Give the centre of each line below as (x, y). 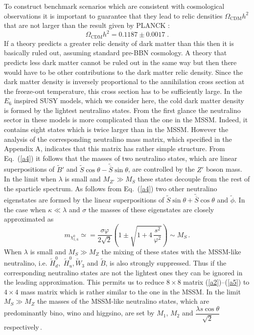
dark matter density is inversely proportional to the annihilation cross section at (124, 81)
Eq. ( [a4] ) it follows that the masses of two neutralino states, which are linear (121, 158)
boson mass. (224, 169)
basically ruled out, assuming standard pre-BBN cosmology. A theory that (115, 53)
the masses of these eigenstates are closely (151, 209)
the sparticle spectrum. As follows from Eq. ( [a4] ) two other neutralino (111, 189)
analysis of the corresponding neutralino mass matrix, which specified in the (118, 139)
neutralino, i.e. (26, 263)
